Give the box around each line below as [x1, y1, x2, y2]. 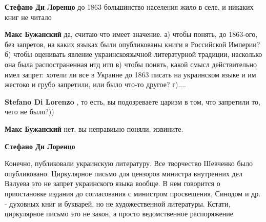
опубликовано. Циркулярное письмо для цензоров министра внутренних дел [5, 168, 242, 178]
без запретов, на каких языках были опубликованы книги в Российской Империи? [5, 38, 260, 49]
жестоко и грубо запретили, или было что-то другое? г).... [5, 79, 186, 90]
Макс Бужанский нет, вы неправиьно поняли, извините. [5, 123, 183, 134]
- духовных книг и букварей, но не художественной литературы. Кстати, [5, 198, 231, 209]
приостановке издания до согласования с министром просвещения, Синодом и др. [5, 188, 261, 198]
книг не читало [5, 11, 52, 22]
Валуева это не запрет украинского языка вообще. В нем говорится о [5, 178, 220, 189]
